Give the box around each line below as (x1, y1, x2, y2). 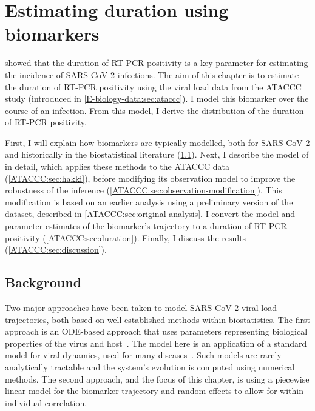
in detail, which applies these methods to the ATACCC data (5, 160, 230, 173)
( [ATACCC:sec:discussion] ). (5, 243, 107, 256)
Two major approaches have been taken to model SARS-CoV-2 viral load (5, 301, 277, 314)
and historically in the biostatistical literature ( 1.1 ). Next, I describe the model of (5, 148, 309, 161)
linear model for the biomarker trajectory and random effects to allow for (5, 384, 277, 397)
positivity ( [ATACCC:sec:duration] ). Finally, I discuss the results (5, 231, 246, 244)
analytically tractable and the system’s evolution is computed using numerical (5, 360, 295, 373)
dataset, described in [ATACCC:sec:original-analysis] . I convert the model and (5, 207, 296, 220)
